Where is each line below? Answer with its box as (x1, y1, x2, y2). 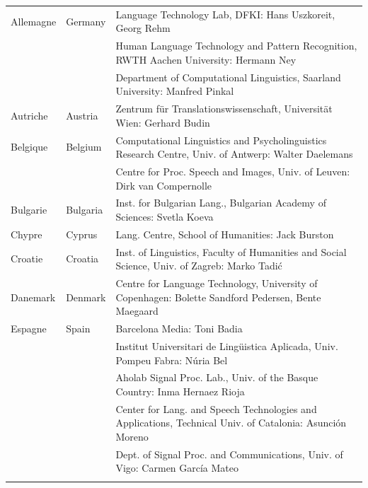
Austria (66, 108, 98, 122)
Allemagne (11, 13, 57, 28)
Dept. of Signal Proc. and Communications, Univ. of (115, 446, 343, 461)
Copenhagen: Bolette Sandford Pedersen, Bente (115, 289, 321, 304)
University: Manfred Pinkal (115, 83, 234, 98)
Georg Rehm (115, 21, 171, 35)
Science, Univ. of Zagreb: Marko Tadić (115, 258, 282, 273)
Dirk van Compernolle (115, 178, 212, 192)
